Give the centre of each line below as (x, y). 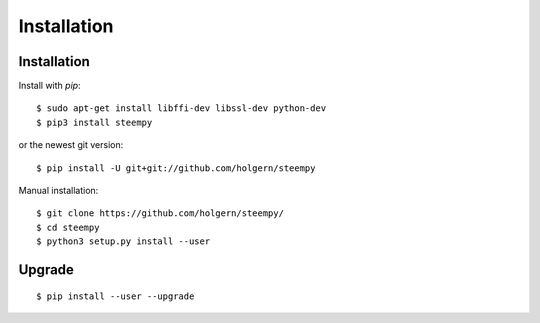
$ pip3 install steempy (94, 122)
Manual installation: (58, 191)
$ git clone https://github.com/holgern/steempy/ (160, 213)
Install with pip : (49, 86)
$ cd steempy (68, 227)
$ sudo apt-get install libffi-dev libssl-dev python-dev (181, 108)
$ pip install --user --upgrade (115, 296)
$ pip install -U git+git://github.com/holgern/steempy (176, 168)
